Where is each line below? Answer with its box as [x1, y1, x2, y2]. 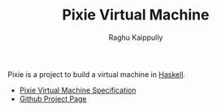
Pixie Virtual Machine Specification [19, 85, 137, 95]
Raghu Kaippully [108, 32, 163, 42]
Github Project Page [19, 93, 87, 103]
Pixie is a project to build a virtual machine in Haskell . [7, 69, 186, 79]
